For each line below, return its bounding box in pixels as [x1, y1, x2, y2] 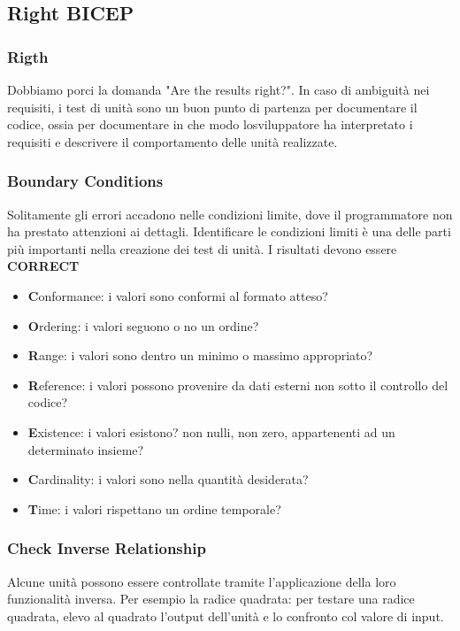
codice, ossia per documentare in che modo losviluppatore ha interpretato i [7, 115, 413, 134]
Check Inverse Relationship [7, 537, 206, 559]
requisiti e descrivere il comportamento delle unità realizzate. [7, 132, 338, 150]
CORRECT [7, 257, 80, 275]
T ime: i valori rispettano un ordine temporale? [27, 499, 281, 518]
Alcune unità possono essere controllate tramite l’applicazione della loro [7, 572, 396, 590]
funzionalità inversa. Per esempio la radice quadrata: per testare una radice [7, 589, 415, 608]
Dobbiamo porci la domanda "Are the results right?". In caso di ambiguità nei [7, 81, 430, 98]
